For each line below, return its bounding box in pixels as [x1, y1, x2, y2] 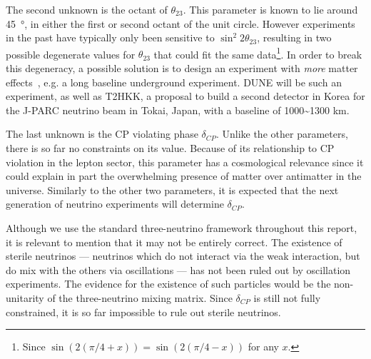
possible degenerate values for [6, 46, 136, 61]
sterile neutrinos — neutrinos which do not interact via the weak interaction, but [6, 248, 360, 263]
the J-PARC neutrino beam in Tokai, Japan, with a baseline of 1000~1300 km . [6, 102, 350, 117]
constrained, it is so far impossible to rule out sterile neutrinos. [6, 304, 281, 319]
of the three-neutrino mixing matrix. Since [47, 290, 233, 305]
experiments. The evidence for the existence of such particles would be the [6, 276, 331, 291]
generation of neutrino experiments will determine [6, 196, 224, 211]
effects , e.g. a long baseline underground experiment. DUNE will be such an [6, 74, 342, 89]
